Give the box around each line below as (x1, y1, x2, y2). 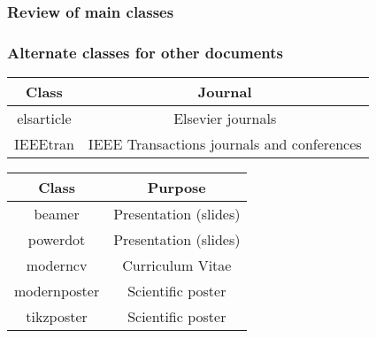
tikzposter (26, 306, 88, 327)
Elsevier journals (173, 108, 277, 129)
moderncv (26, 255, 88, 276)
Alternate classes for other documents (7, 41, 283, 63)
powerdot (27, 229, 86, 250)
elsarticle (17, 108, 72, 129)
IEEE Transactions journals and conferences (88, 134, 362, 155)
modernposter (14, 280, 100, 302)
